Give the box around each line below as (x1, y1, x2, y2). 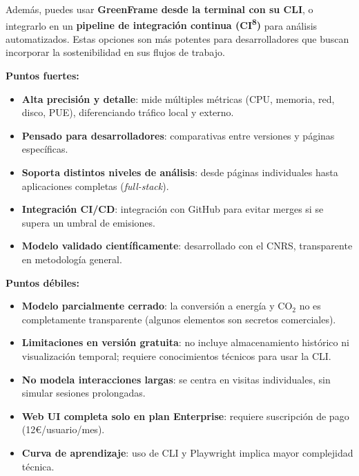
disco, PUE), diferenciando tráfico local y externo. (21, 105, 234, 120)
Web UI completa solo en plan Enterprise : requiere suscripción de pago (21, 408, 349, 423)
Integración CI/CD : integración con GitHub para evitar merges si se (21, 202, 324, 216)
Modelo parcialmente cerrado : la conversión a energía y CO (21, 298, 293, 313)
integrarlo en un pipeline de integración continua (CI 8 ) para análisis (6, 16, 318, 32)
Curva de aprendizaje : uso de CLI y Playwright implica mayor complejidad (21, 445, 353, 459)
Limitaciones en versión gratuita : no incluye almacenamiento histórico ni (21, 335, 349, 350)
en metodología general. (21, 251, 122, 266)
